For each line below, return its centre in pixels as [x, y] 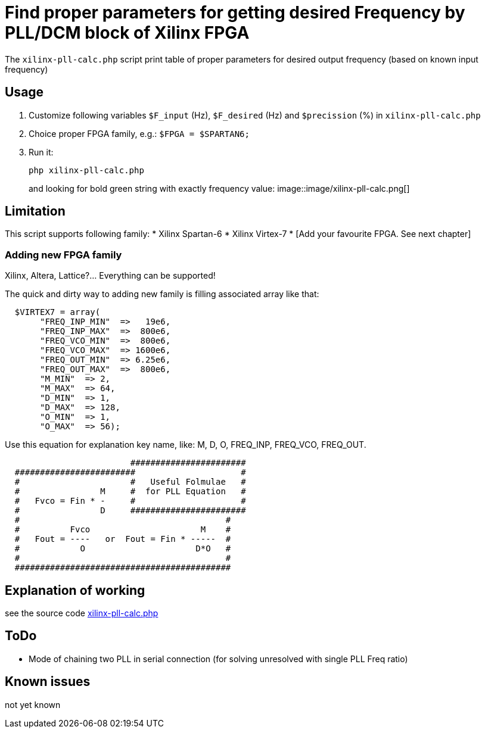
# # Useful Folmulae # [130, 482]
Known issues [48, 682]
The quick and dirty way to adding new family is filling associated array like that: [162, 294]
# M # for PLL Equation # [130, 492]
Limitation [35, 211]
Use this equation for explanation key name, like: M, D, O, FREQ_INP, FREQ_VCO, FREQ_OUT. [186, 445]
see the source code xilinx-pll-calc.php [82, 613]
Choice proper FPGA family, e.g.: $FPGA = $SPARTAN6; [139, 133]
